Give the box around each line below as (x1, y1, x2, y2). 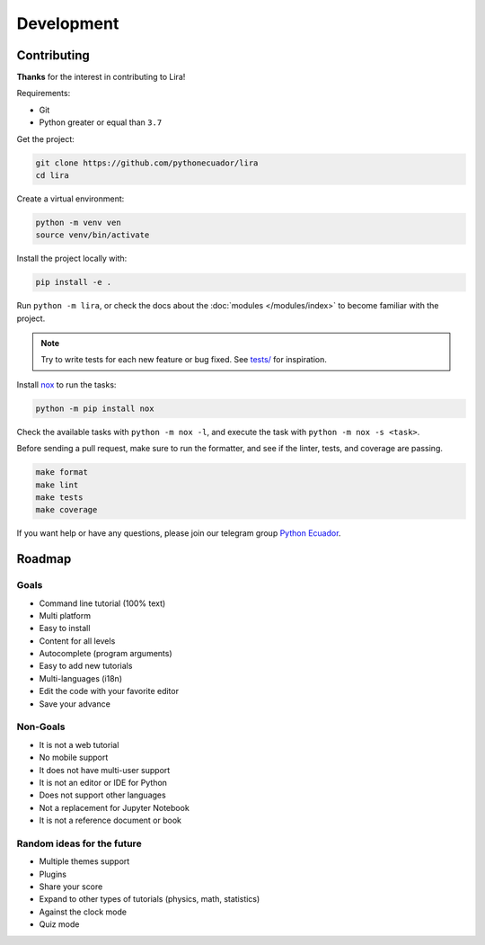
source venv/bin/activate (35, 230, 150, 240)
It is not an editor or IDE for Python (39, 777, 168, 788)
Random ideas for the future (16, 837, 143, 850)
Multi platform (39, 610, 92, 620)
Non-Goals (16, 720, 66, 733)
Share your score (39, 881, 103, 892)
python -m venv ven (35, 217, 121, 227)
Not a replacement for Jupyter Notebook (39, 802, 190, 813)
